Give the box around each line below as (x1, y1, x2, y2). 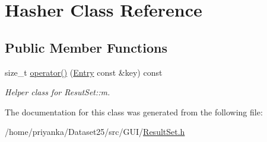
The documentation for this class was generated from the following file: (5, 105, 263, 118)
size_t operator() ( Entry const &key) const (5, 66, 163, 78)
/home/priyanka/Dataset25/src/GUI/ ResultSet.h (5, 125, 185, 138)
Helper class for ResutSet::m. (5, 86, 110, 98)
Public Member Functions (5, 38, 167, 56)
